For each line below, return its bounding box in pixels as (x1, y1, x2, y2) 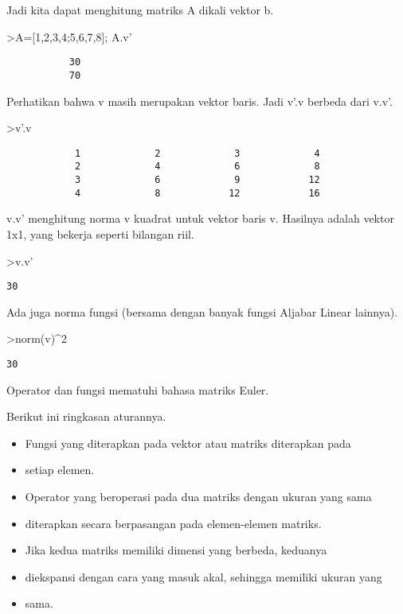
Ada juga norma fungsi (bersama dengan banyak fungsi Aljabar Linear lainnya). (6, 303, 398, 320)
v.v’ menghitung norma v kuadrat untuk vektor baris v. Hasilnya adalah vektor (6, 210, 394, 227)
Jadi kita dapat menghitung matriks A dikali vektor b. (6, 2, 274, 17)
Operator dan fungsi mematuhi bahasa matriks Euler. (6, 381, 269, 398)
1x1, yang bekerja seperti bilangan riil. (6, 225, 194, 242)
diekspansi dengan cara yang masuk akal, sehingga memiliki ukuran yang (25, 568, 382, 585)
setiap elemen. (25, 461, 95, 478)
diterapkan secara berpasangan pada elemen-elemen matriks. (25, 515, 322, 531)
